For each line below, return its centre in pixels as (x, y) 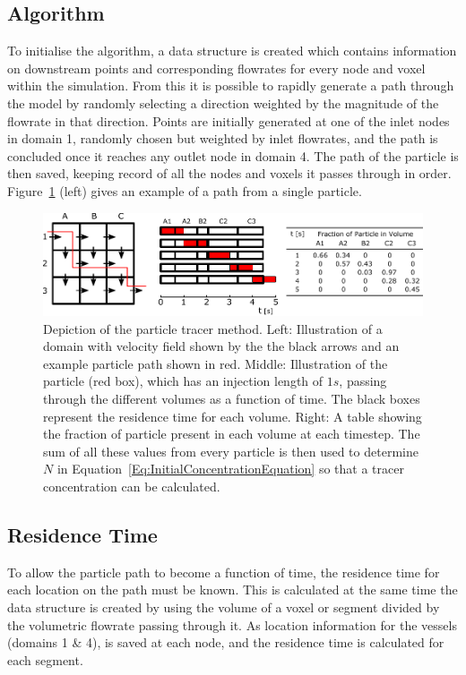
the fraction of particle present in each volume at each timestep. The (232, 434)
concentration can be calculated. (132, 486)
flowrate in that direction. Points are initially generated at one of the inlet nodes (229, 120)
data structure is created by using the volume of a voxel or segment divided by (224, 607)
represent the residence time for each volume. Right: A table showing (233, 416)
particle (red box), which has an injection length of (183, 381)
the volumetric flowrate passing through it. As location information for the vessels (232, 624)
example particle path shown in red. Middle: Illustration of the (216, 363)
